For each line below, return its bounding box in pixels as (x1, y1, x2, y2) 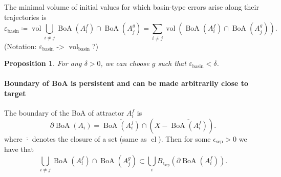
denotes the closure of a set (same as (32, 133, 147, 144)
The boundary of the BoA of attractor (4, 107, 124, 118)
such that (158, 58, 186, 69)
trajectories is (4, 11, 47, 22)
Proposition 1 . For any (4, 58, 82, 69)
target (4, 87, 26, 98)
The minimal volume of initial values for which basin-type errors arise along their (4, 2, 259, 12)
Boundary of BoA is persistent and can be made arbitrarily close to (4, 78, 249, 88)
